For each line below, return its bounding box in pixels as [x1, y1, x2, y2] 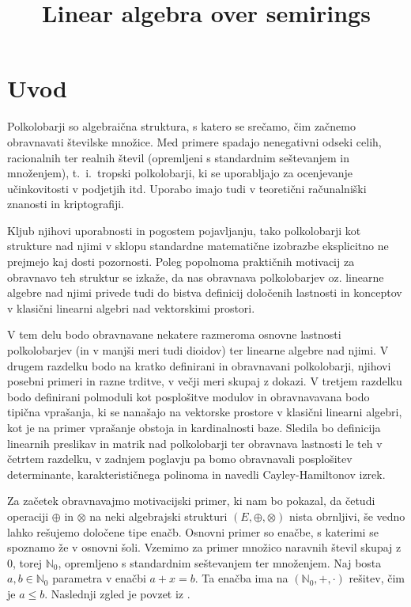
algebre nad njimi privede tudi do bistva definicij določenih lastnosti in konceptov [7, 284, 402, 301]
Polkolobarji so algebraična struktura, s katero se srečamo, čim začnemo [7, 118, 356, 135]
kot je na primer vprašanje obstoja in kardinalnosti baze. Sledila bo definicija [7, 419, 381, 435]
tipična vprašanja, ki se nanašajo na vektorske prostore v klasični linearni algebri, [7, 404, 402, 420]
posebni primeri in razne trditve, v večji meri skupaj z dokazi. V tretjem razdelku [7, 373, 402, 389]
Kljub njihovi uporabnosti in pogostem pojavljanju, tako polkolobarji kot [7, 222, 361, 238]
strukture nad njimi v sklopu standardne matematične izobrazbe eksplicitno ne [7, 237, 389, 254]
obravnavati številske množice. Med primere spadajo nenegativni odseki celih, [7, 133, 382, 150]
